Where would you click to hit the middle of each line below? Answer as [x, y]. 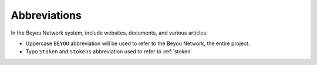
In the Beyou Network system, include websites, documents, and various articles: [109, 33]
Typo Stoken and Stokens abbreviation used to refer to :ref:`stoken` [109, 52]
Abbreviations [46, 15]
